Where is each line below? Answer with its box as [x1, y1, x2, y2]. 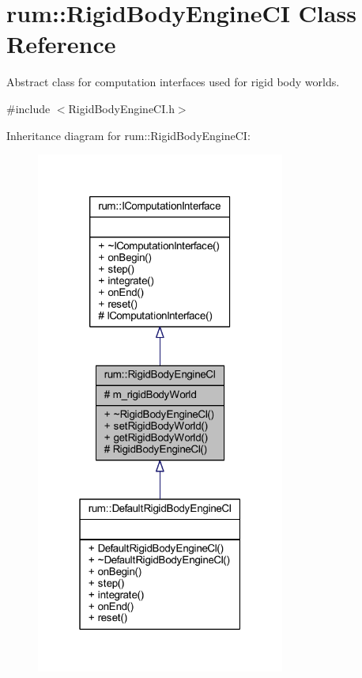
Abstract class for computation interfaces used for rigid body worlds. [6, 74, 340, 90]
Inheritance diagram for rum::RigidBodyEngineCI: [6, 127, 251, 143]
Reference [6, 28, 116, 60]
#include [6, 100, 51, 116]
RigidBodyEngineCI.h [68, 100, 175, 116]
